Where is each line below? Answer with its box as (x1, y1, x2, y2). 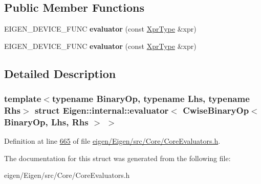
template (4, 92, 41, 105)
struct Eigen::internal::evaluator (34, 104, 169, 117)
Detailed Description (4, 65, 116, 81)
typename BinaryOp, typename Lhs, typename (52, 92, 250, 105)
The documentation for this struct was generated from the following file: (4, 152, 231, 163)
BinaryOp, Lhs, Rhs (4, 115, 89, 128)
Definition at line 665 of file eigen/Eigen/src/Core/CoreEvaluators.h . (4, 136, 221, 146)
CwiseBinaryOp (183, 104, 249, 117)
